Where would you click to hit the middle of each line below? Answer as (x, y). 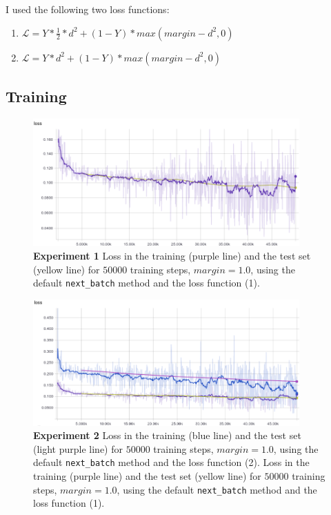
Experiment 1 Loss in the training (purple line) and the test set (172, 255)
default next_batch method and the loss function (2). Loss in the (171, 462)
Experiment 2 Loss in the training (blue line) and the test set (167, 435)
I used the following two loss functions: (88, 9)
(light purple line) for (78, 448)
